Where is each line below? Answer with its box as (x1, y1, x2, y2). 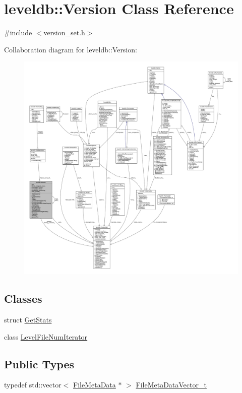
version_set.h (43, 27, 85, 38)
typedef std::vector (4, 379, 62, 390)
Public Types (4, 356, 75, 371)
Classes (4, 291, 42, 306)
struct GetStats (4, 314, 52, 325)
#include (4, 27, 32, 38)
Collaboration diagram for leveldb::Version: (4, 44, 137, 54)
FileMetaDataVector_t (136, 379, 207, 390)
